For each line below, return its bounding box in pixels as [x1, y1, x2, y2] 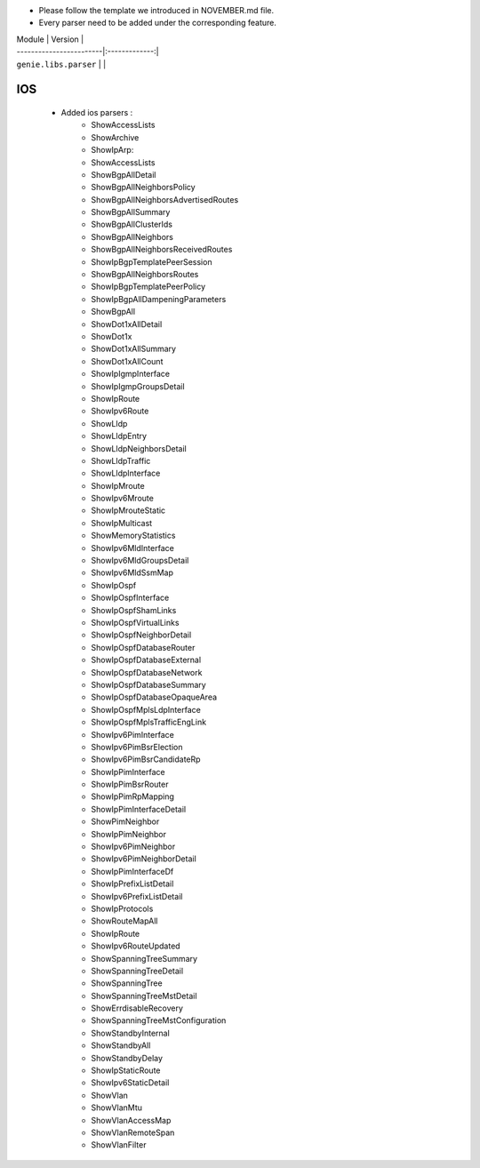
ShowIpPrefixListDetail [91, 878, 174, 889]
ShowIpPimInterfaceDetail [91, 804, 187, 814]
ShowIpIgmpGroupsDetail [91, 380, 186, 391]
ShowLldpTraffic [91, 455, 151, 466]
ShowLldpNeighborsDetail [91, 443, 187, 453]
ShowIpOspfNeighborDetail [91, 629, 192, 640]
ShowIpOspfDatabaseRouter [91, 642, 196, 652]
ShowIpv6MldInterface [91, 542, 175, 553]
